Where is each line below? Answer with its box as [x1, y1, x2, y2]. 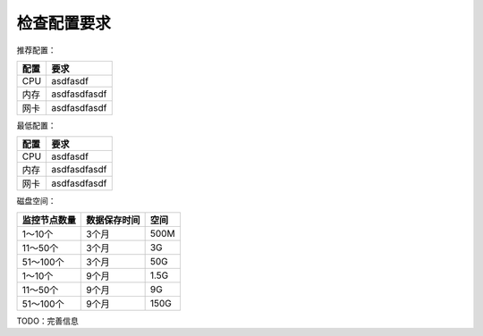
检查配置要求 [16, 13, 112, 33]
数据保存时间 [86, 214, 140, 226]
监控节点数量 [21, 214, 76, 226]
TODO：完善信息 [16, 315, 80, 326]
